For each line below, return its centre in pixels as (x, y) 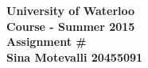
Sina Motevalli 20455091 (75, 57)
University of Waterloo (71, 10)
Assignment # (47, 42)
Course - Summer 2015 (71, 26)
